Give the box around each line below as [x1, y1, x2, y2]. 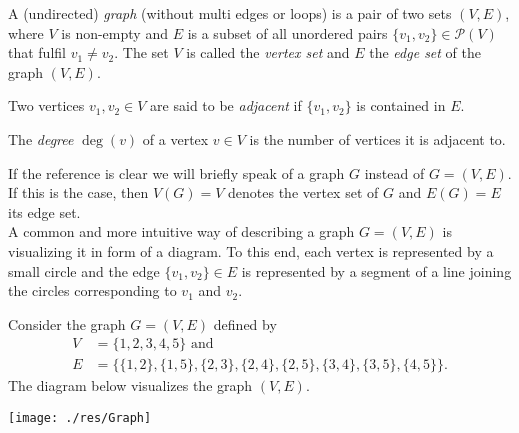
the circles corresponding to [8, 280, 177, 301]
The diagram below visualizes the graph [8, 375, 253, 396]
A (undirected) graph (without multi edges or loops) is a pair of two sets [8, 3, 452, 23]
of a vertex [142, 128, 209, 149]
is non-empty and [61, 22, 168, 43]
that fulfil [8, 42, 66, 63]
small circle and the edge [8, 260, 160, 281]
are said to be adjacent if [150, 95, 302, 116]
